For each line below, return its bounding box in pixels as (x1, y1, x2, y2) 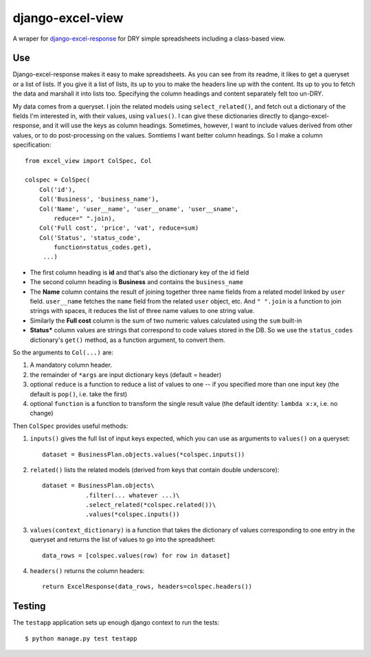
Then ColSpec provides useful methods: (12, 422, 128, 430)
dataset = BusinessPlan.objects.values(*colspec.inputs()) (42, 451, 245, 458)
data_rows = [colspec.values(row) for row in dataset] (42, 551, 231, 559)
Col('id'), (38, 186, 76, 193)
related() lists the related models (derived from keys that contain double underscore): (30, 465, 280, 474)
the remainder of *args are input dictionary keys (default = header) (30, 370, 222, 378)
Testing (12, 601, 46, 612)
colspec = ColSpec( (25, 176, 91, 184)
